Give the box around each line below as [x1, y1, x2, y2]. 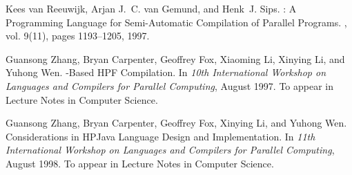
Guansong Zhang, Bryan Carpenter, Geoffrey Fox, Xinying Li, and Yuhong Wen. [6, 116, 347, 130]
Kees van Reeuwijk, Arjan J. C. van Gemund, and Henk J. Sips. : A [6, 1, 297, 15]
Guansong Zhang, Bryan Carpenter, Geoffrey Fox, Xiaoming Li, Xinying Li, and [6, 51, 345, 66]
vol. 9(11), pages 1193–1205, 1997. [6, 28, 150, 43]
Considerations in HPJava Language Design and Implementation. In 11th [6, 129, 315, 143]
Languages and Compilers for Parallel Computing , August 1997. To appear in [6, 78, 333, 93]
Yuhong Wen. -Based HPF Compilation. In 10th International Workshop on [6, 65, 326, 80]
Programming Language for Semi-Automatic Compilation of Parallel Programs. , [6, 15, 347, 29]
